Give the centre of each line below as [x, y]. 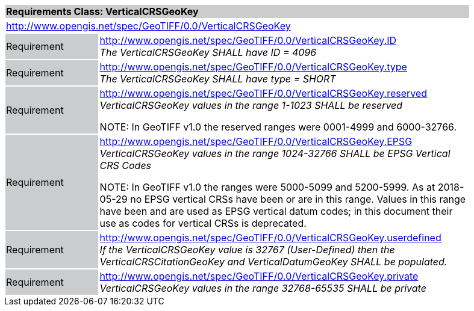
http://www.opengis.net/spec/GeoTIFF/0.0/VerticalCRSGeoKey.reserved [264, 93]
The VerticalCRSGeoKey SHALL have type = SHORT [218, 79]
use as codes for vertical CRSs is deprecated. [203, 223]
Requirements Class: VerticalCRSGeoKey [102, 11]
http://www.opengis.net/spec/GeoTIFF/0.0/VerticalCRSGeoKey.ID [248, 40]
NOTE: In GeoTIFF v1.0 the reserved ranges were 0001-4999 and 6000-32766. [278, 127]
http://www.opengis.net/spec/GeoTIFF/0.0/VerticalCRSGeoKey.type [253, 67]
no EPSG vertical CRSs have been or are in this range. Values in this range [298, 199]
